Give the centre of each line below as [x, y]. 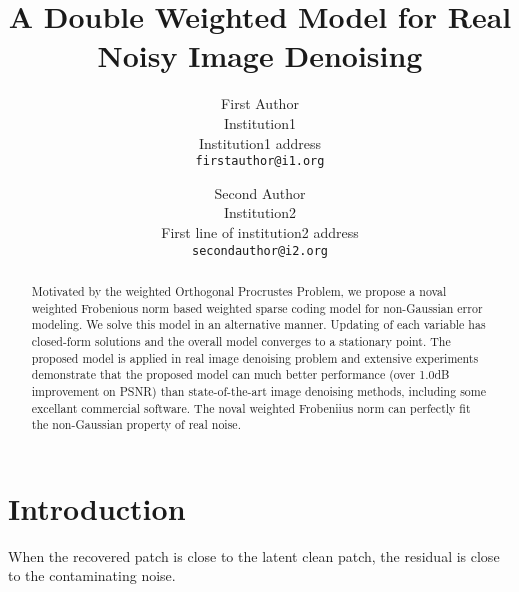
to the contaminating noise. [92, 575]
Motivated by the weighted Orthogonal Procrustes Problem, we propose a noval [239, 290]
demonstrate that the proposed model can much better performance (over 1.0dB [240, 374]
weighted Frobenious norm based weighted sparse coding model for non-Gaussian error [257, 307]
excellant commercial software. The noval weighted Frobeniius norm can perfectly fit [251, 407]
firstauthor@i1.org [260, 161]
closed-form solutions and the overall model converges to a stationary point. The [241, 340]
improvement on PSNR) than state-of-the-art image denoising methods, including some [258, 390]
